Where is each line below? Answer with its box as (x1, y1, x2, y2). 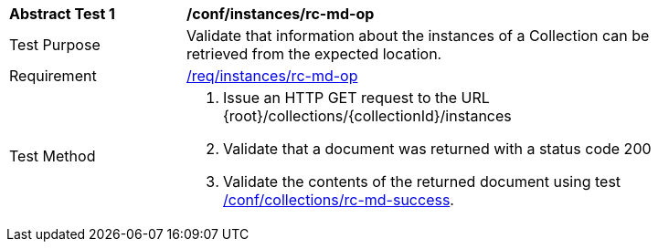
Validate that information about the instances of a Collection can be (186, 26, 650, 45)
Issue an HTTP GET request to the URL (223, 88, 490, 107)
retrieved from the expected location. (186, 45, 442, 63)
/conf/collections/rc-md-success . (223, 191, 454, 209)
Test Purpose (9, 36, 101, 54)
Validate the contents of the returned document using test (223, 172, 621, 191)
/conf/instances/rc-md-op (186, 5, 375, 23)
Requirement (9, 67, 97, 85)
